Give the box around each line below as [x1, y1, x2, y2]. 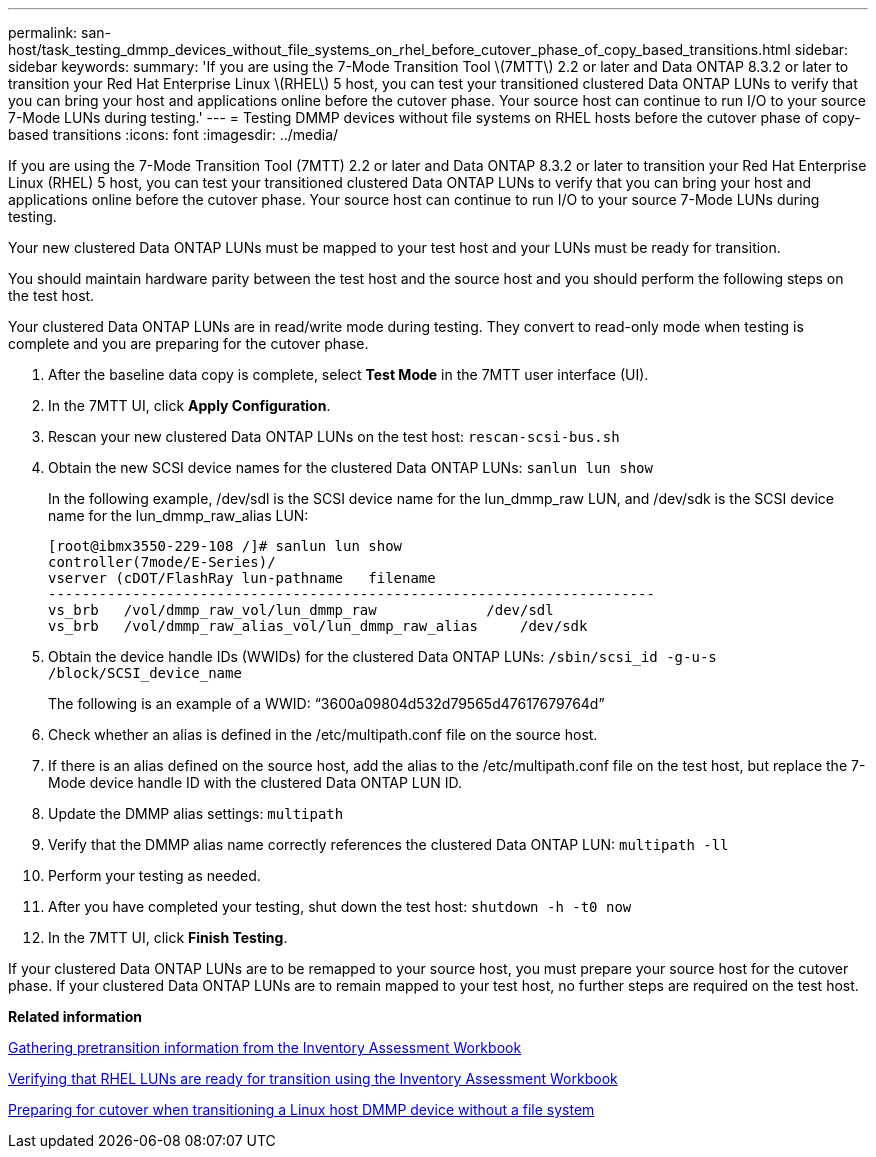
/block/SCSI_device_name [48, 665, 242, 681]
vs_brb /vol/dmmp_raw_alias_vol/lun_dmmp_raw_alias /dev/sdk [48, 618, 588, 634]
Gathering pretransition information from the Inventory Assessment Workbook [8, 1039, 522, 1056]
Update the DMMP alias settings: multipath [48, 805, 344, 822]
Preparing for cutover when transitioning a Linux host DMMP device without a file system [8, 1101, 595, 1118]
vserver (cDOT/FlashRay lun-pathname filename [48, 570, 436, 586]
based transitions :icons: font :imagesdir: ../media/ [8, 126, 339, 143]
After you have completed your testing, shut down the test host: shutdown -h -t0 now [48, 898, 632, 915]
